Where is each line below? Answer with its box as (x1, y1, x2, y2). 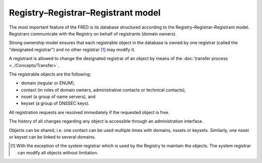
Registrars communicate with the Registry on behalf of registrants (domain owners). (9, 31, 177, 36)
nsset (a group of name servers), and (21, 94, 96, 99)
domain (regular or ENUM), (21, 80, 75, 86)
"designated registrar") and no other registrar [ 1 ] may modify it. (9, 47, 135, 52)
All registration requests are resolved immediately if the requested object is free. (9, 109, 170, 115)
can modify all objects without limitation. (17, 149, 98, 155)
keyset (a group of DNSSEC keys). (21, 100, 90, 106)
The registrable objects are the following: (9, 71, 91, 77)
